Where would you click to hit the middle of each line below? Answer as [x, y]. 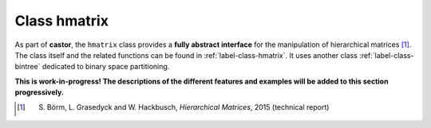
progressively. [39, 92]
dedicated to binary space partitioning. [106, 67]
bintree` [28, 67]
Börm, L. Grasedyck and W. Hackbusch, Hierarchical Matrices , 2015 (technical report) [188, 107]
